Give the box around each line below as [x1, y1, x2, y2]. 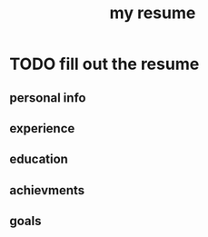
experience [9, 121, 75, 136]
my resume [109, 3, 196, 24]
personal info [9, 90, 86, 105]
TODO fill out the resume [9, 54, 200, 74]
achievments [9, 183, 85, 198]
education [9, 152, 68, 167]
